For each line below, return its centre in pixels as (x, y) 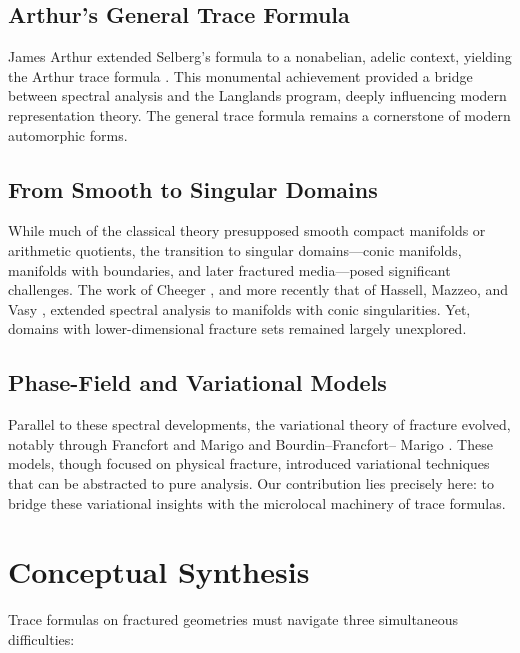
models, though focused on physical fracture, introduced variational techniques (249, 463)
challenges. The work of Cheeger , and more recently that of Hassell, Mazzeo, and (258, 289)
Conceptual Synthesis (159, 571)
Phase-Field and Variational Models (197, 382)
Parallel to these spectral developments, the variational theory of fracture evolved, (259, 424)
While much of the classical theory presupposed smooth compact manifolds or (247, 230)
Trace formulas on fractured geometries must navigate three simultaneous (233, 619)
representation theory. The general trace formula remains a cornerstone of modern (259, 114)
